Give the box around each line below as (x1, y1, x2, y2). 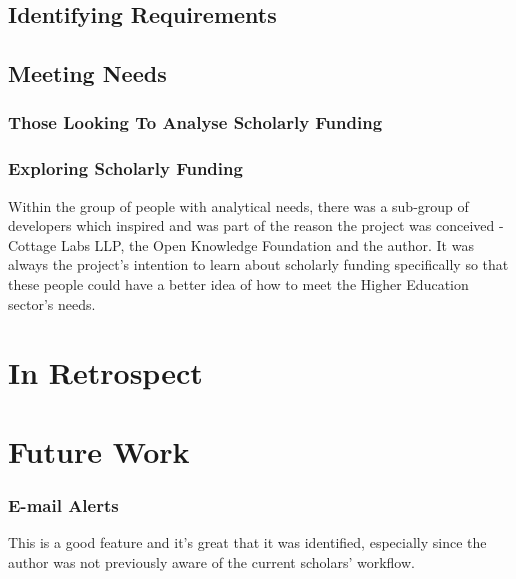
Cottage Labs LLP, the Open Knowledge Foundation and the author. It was (8, 234, 474, 255)
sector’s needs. (8, 293, 96, 314)
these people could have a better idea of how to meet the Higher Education (8, 274, 469, 294)
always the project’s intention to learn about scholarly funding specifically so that (8, 254, 509, 275)
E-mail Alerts (8, 492, 119, 517)
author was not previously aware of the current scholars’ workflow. (8, 551, 415, 572)
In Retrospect (8, 352, 203, 393)
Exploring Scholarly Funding (8, 156, 243, 181)
